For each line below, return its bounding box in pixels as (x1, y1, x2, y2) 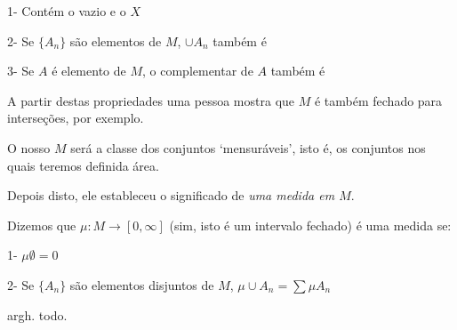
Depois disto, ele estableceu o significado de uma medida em (7, 186, 335, 205)
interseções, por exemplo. (7, 109, 144, 127)
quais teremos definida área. (7, 156, 159, 174)
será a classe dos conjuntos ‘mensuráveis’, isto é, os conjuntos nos (70, 138, 426, 157)
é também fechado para (314, 91, 443, 109)
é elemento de (52, 61, 126, 80)
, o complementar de (142, 61, 253, 80)
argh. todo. (7, 305, 68, 324)
